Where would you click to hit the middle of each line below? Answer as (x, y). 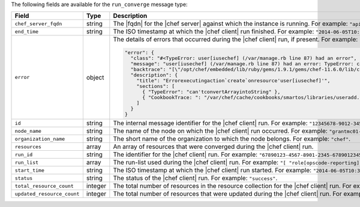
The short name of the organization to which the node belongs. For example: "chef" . (232, 139)
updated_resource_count (47, 194)
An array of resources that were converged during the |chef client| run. (213, 147)
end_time (27, 31)
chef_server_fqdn (38, 24)
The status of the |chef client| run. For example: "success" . (195, 178)
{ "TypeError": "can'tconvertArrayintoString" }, (211, 92)
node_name (28, 131)
